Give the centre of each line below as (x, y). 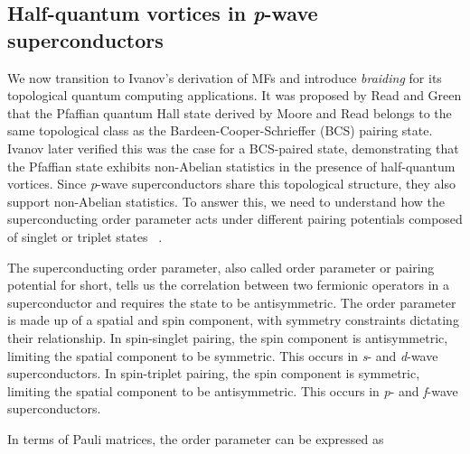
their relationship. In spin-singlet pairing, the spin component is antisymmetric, (228, 337)
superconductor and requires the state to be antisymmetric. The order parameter (232, 302)
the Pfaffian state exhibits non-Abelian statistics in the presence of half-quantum (231, 166)
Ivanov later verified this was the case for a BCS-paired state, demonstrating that (233, 148)
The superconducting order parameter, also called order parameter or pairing (221, 267)
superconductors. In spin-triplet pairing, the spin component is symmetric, (214, 373)
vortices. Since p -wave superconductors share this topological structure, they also (231, 184)
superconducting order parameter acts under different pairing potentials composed (235, 219)
